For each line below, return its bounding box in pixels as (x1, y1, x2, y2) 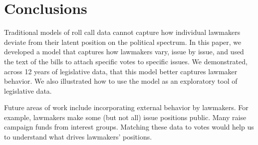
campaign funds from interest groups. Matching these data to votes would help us (4, 122, 254, 132)
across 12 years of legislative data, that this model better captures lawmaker (4, 66, 238, 76)
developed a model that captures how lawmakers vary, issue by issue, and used (4, 46, 244, 57)
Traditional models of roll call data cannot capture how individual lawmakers (4, 27, 241, 37)
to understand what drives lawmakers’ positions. (4, 132, 152, 142)
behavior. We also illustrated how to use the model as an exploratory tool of (4, 76, 238, 86)
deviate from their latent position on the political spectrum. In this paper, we (4, 36, 242, 47)
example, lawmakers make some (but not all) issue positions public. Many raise (4, 112, 247, 122)
